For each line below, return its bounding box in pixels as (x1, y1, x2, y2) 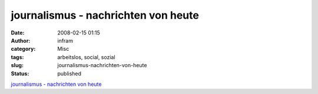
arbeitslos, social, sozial (57, 53, 115, 61)
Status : (11, 70, 29, 77)
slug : (11, 62, 24, 69)
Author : (11, 37, 31, 44)
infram (57, 37, 74, 44)
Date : (11, 29, 25, 36)
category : (11, 46, 36, 53)
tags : (11, 53, 24, 61)
